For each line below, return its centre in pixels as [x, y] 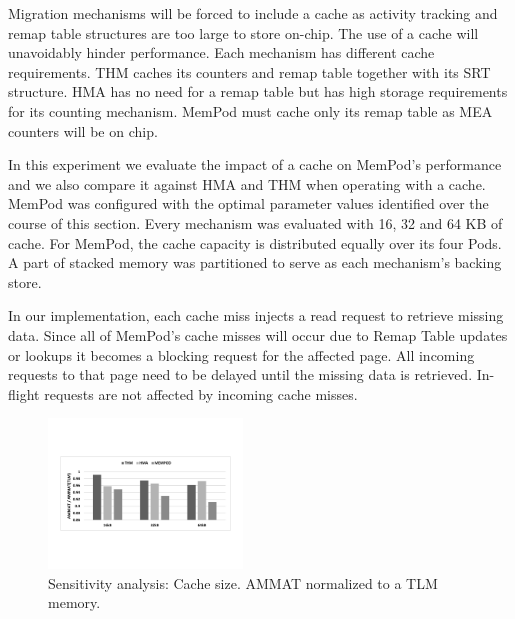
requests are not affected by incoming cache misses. [201, 393]
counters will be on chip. [83, 130]
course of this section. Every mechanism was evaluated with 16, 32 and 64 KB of [255, 222]
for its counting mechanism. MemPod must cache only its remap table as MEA [250, 110]
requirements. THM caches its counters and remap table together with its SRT [249, 71]
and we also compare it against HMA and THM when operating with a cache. [247, 183]
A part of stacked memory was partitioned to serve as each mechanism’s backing [255, 262]
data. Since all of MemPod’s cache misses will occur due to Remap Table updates [258, 334]
